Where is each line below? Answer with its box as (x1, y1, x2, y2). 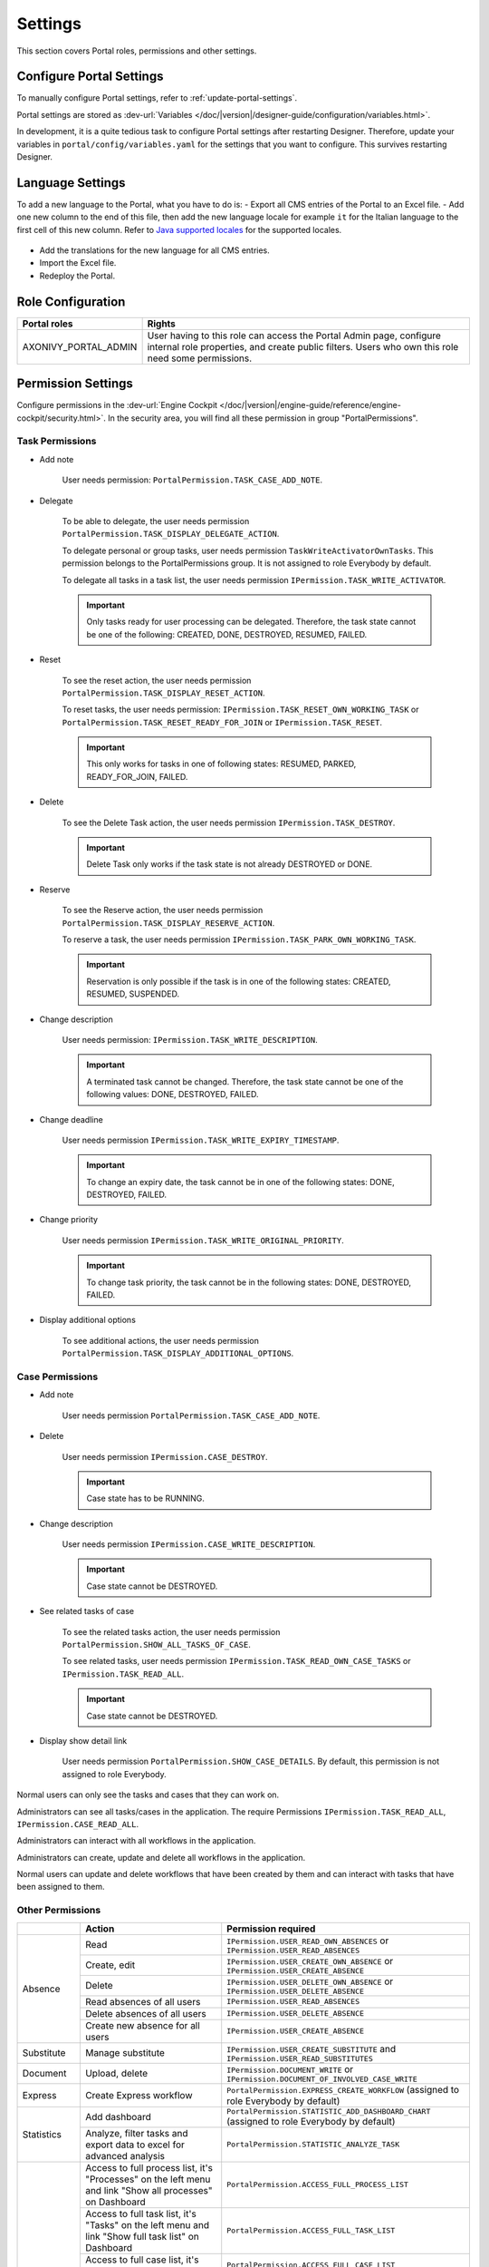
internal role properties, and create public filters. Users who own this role (147, 340, 459, 353)
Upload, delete (84, 2068, 149, 2080)
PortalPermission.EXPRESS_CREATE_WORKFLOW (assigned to (226, 2083, 460, 2096)
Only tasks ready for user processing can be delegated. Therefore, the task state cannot (86, 617, 417, 628)
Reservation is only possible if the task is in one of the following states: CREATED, (86, 976, 391, 987)
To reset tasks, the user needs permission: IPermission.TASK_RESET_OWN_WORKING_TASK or (62, 704, 420, 715)
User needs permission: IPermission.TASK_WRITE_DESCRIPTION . (62, 1034, 318, 1045)
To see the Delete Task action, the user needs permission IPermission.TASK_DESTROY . (62, 817, 396, 828)
